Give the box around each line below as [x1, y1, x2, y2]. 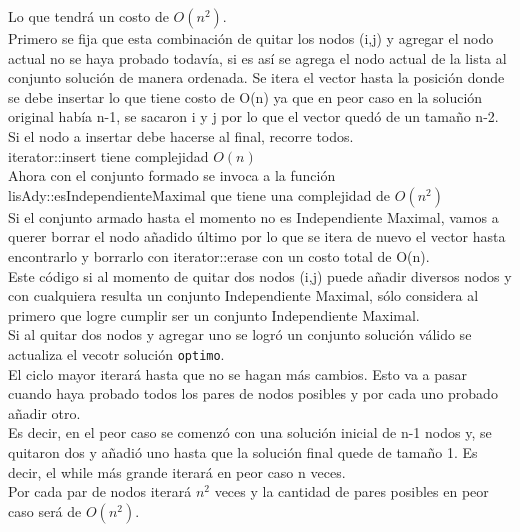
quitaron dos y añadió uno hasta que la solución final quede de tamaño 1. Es [8, 441, 478, 462]
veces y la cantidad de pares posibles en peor [214, 481, 489, 502]
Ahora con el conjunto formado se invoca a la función [8, 165, 336, 186]
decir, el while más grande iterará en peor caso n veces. [8, 461, 346, 482]
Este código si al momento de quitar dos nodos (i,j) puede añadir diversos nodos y [8, 265, 512, 286]
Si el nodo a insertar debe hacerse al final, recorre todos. [8, 125, 354, 146]
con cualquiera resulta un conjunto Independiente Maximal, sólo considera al [8, 285, 479, 306]
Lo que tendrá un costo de [8, 6, 169, 26]
